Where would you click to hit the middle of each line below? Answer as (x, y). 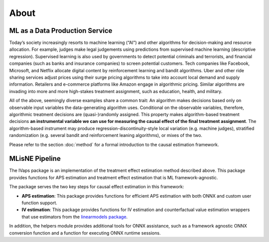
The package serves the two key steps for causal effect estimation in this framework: (97, 187)
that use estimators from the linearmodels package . (75, 217)
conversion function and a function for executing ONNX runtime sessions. (85, 233)
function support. (39, 203)
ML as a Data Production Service (61, 31)
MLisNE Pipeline (35, 159)
